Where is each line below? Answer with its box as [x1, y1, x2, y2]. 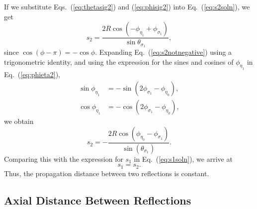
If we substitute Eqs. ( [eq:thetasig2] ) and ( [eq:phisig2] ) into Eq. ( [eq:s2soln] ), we [4, 1, 250, 11]
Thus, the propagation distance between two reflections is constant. [4, 168, 209, 178]
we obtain [4, 116, 34, 126]
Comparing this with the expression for [4, 153, 123, 164]
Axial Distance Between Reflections [4, 192, 191, 208]
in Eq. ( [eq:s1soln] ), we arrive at [134, 153, 233, 164]
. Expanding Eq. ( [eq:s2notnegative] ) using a [95, 47, 232, 57]
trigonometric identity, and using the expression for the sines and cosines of [4, 56, 234, 67]
